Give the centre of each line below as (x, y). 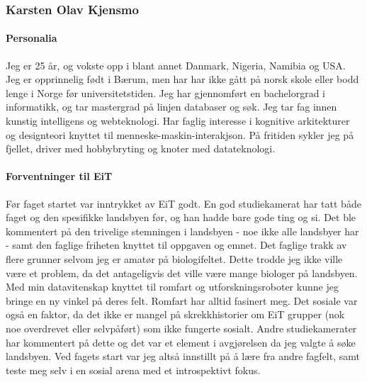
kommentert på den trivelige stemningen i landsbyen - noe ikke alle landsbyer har (182, 231)
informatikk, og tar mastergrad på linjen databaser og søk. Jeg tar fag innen (171, 107)
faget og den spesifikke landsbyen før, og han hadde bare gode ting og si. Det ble (181, 217)
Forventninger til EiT (59, 176)
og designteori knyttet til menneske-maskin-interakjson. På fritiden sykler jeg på (180, 134)
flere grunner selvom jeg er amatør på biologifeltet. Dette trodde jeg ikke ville (174, 258)
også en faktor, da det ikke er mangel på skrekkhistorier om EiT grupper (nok (175, 314)
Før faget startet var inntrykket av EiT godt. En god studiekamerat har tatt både (183, 203)
